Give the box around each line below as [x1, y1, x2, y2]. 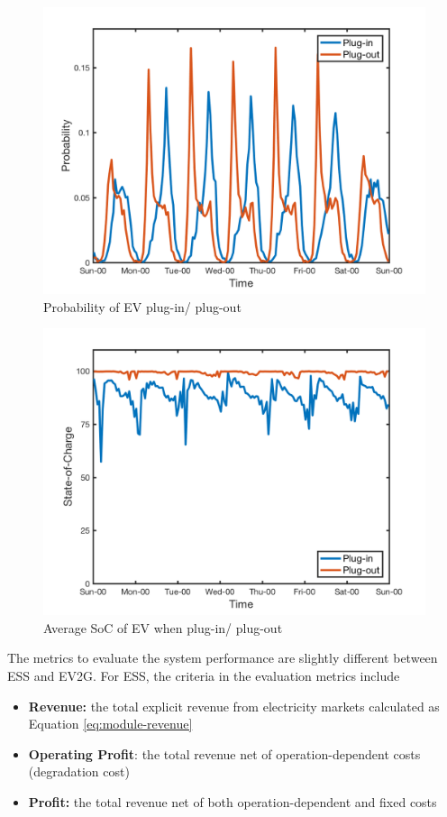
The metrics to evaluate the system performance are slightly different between [7, 648, 438, 667]
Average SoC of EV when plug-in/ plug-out [43, 618, 283, 637]
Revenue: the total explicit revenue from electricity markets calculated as [28, 696, 440, 715]
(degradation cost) [28, 762, 130, 781]
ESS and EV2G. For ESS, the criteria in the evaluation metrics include [7, 666, 400, 684]
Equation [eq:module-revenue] [28, 714, 193, 733]
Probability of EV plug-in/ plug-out [43, 297, 242, 316]
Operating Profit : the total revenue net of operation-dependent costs [28, 744, 421, 763]
